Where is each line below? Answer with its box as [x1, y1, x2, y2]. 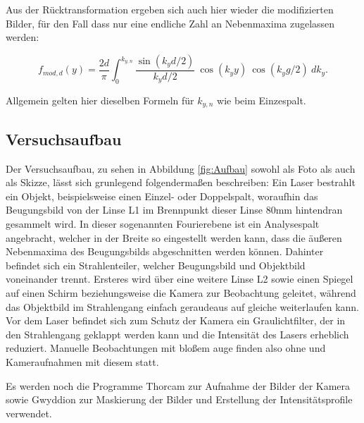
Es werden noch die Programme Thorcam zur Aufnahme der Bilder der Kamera [6, 378, 351, 393]
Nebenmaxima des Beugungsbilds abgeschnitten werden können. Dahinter [6, 244, 324, 259]
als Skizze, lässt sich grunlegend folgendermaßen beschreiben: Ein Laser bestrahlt [6, 175, 356, 190]
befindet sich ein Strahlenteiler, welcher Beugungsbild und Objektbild [6, 257, 306, 272]
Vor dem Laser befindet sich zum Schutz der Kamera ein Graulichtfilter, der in [6, 313, 346, 328]
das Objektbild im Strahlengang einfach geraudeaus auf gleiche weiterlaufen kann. [6, 299, 359, 314]
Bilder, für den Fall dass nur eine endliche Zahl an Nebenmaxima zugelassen [6, 16, 335, 30]
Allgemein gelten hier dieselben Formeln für [6, 93, 194, 108]
